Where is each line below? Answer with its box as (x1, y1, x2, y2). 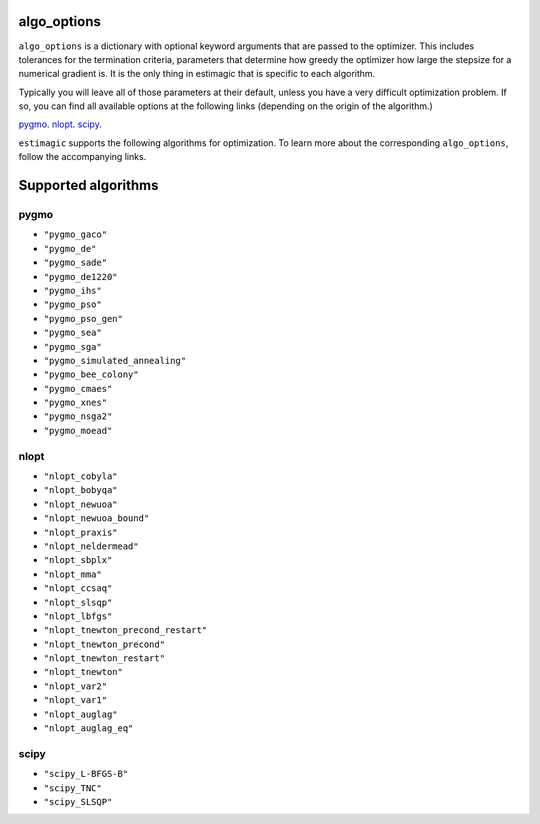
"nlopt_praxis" (43, 526, 119, 538)
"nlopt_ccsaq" (43, 583, 113, 594)
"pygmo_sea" (43, 327, 102, 339)
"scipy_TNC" (43, 782, 102, 794)
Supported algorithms (18, 177, 159, 194)
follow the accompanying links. (18, 151, 147, 163)
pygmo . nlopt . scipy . (18, 118, 102, 130)
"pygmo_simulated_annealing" (43, 355, 187, 366)
